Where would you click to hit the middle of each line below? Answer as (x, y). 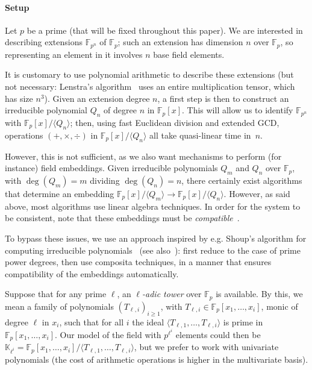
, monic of (279, 306)
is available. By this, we (259, 294)
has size (19, 98)
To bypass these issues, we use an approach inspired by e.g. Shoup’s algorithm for (156, 238)
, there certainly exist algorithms (242, 180)
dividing (105, 180)
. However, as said (257, 193)
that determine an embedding (60, 193)
